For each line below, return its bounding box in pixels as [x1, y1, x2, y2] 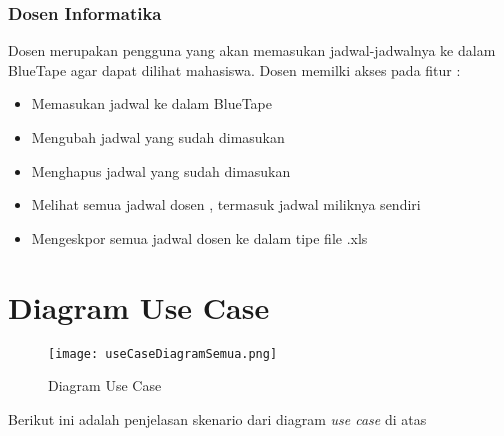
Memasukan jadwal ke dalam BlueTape [31, 93, 273, 114]
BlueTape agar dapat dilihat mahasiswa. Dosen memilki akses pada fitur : [8, 59, 461, 80]
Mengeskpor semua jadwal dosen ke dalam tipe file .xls [31, 227, 368, 248]
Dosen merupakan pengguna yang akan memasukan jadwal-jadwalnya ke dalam [8, 40, 496, 61]
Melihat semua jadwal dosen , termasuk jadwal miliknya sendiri [31, 194, 421, 215]
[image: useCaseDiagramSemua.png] [48, 346, 278, 361]
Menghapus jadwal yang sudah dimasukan [31, 160, 291, 181]
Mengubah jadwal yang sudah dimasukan [31, 127, 285, 147]
